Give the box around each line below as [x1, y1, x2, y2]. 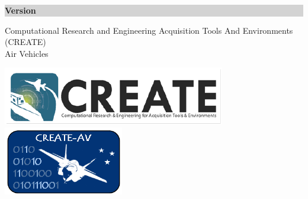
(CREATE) [5, 36, 46, 48]
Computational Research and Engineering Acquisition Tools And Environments [5, 24, 293, 36]
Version [5, 4, 36, 16]
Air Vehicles [5, 47, 49, 59]
